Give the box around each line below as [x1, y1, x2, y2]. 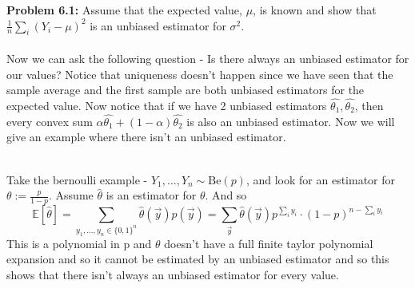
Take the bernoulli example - [6, 171, 148, 187]
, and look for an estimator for [245, 171, 396, 187]
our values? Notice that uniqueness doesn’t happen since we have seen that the [6, 65, 393, 82]
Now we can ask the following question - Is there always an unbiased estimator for [6, 49, 409, 66]
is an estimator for [106, 187, 197, 203]
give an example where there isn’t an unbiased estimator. [6, 128, 286, 145]
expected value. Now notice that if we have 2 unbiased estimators [6, 97, 327, 113]
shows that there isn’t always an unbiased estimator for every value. [6, 266, 339, 283]
